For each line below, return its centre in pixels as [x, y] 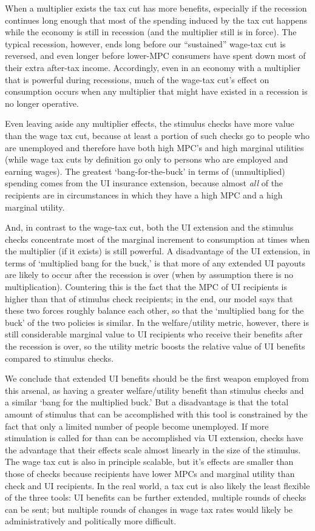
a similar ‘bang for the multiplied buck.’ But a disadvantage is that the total [147, 402]
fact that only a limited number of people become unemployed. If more [137, 426]
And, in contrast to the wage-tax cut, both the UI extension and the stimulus [149, 227]
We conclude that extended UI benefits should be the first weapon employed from [157, 378]
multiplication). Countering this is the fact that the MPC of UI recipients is [146, 287]
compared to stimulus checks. [59, 358]
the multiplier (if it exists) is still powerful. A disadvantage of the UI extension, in [157, 251]
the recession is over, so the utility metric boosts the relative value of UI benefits [155, 346]
